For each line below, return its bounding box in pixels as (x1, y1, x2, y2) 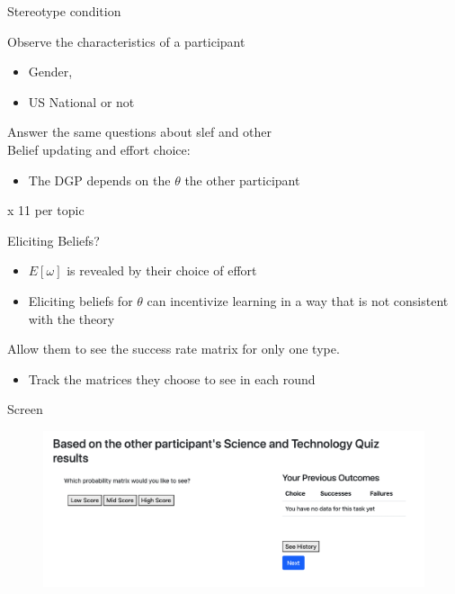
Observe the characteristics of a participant (7, 31, 245, 50)
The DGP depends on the (28, 170, 171, 189)
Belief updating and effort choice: (7, 139, 191, 158)
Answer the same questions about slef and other (7, 122, 272, 141)
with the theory (28, 309, 115, 328)
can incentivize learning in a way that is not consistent (147, 291, 449, 310)
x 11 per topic (7, 201, 85, 220)
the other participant (184, 170, 300, 189)
